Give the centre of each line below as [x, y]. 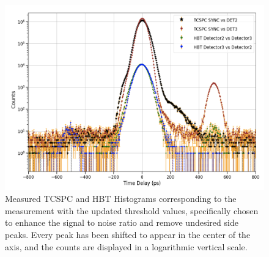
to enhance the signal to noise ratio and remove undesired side [122, 222]
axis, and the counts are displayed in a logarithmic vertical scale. [126, 246]
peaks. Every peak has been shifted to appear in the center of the [128, 234]
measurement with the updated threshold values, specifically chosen [132, 210]
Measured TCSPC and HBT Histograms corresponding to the [121, 199]
